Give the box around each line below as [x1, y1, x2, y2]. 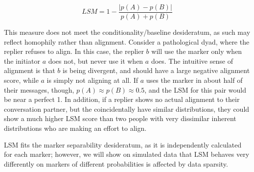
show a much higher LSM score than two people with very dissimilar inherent [4, 113, 236, 123]
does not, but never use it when [48, 55, 143, 66]
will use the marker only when [151, 46, 242, 56]
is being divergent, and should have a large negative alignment [63, 65, 250, 75]
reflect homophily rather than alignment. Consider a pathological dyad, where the [4, 36, 250, 47]
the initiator [4, 55, 40, 66]
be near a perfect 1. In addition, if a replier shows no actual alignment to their [4, 94, 240, 104]
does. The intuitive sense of [151, 55, 233, 66]
